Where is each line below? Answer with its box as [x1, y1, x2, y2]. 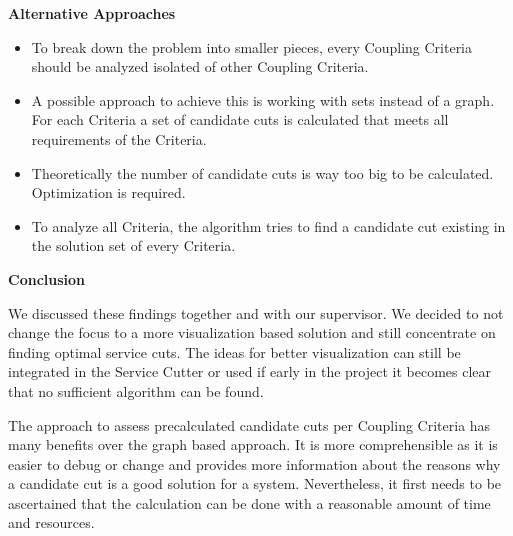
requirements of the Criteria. [31, 128, 207, 149]
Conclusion [8, 268, 86, 289]
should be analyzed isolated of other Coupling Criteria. [31, 56, 369, 77]
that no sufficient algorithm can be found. [8, 380, 264, 401]
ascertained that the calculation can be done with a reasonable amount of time [8, 492, 491, 513]
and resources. [8, 512, 95, 533]
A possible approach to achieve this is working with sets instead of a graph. [31, 89, 495, 110]
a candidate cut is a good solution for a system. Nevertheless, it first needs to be [8, 473, 502, 494]
